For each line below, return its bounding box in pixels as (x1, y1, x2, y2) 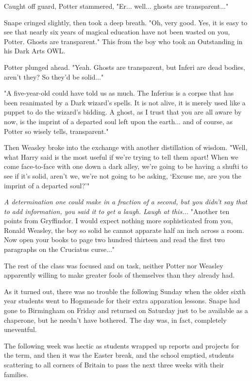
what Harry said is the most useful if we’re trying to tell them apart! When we (4, 151, 238, 162)
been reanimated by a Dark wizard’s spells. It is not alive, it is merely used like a (4, 97, 246, 107)
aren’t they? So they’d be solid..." (4, 71, 104, 82)
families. (4, 369, 29, 379)
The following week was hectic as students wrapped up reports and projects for (4, 340, 239, 350)
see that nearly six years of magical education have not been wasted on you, (4, 27, 230, 37)
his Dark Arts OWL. (4, 46, 66, 56)
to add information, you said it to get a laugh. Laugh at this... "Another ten (4, 206, 230, 216)
